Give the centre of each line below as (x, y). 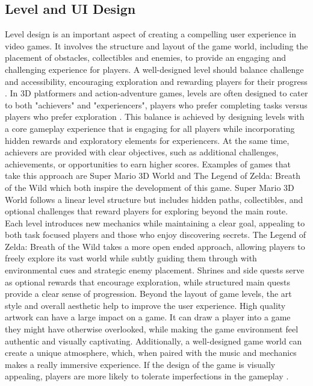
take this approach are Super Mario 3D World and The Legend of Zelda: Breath (153, 176)
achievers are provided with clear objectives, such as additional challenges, (142, 152)
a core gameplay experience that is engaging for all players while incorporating (150, 128)
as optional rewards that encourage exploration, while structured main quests (147, 282)
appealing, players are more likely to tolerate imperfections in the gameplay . (147, 376)
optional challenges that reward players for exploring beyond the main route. (147, 211)
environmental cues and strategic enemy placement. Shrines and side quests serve (155, 270)
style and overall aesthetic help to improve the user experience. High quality (145, 305)
